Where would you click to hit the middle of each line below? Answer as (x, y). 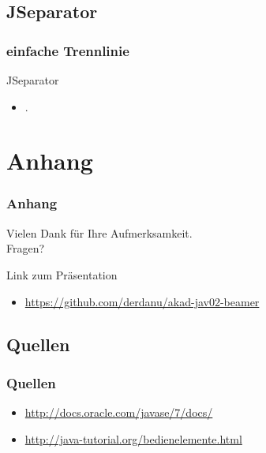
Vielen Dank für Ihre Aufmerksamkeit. (99, 232)
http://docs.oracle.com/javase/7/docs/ (119, 412)
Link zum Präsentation (62, 274)
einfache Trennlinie (68, 50)
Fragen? (26, 248)
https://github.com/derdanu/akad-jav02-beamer (142, 301)
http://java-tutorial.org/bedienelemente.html (133, 438)
